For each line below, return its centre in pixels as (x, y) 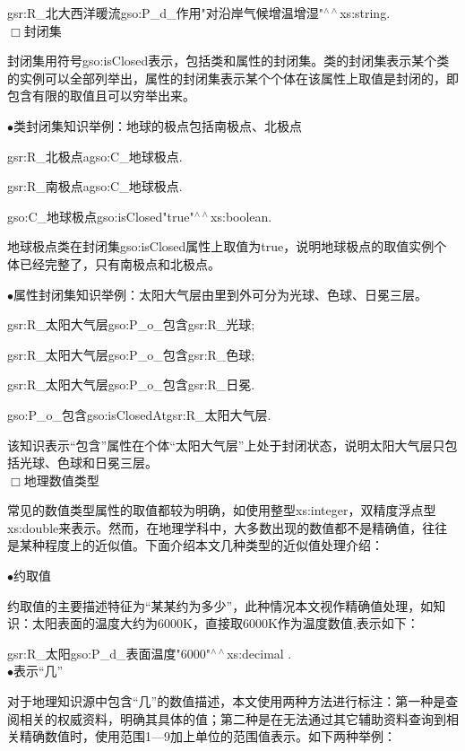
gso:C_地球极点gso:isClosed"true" (101, 216)
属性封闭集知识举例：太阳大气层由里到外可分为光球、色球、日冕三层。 (220, 294)
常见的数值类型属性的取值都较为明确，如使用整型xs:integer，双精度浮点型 (222, 510)
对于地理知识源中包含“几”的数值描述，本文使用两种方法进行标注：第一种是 (227, 701)
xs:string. (365, 13)
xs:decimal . (259, 653)
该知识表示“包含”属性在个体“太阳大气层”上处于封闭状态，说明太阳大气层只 (226, 445)
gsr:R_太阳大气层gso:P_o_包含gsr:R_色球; (131, 354)
